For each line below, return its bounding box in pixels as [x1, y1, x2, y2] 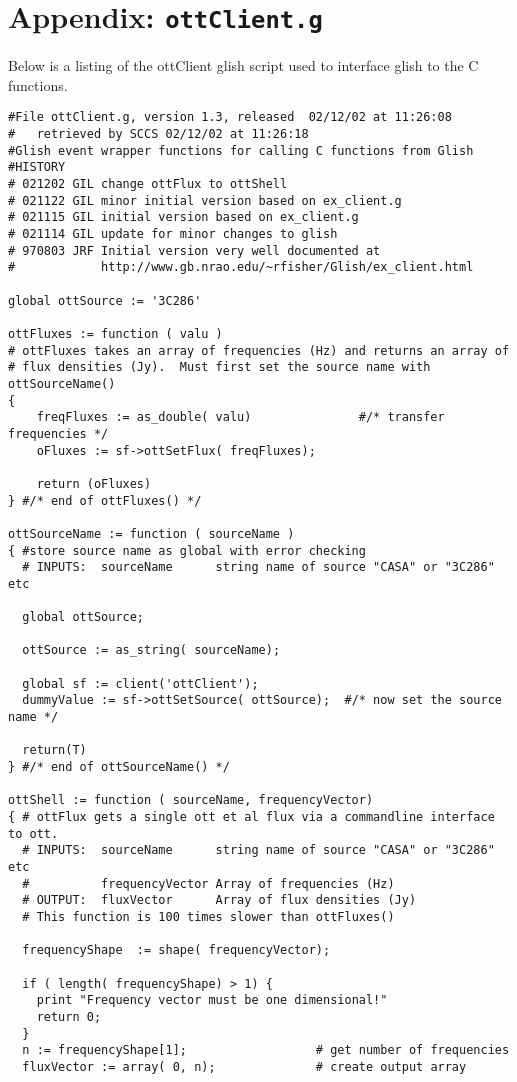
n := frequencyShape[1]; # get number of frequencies [22, 1043, 510, 1058]
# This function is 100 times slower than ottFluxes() [22, 909, 395, 924]
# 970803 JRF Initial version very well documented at [8, 243, 381, 258]
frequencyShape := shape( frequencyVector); [22, 943, 331, 958]
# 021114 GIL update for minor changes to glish [8, 227, 338, 242]
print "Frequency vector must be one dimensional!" [36, 993, 388, 1008]
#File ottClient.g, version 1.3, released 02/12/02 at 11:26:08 [8, 110, 452, 125]
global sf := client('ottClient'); [22, 676, 259, 691]
